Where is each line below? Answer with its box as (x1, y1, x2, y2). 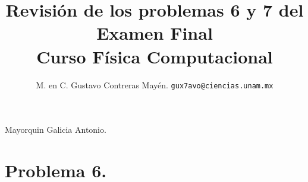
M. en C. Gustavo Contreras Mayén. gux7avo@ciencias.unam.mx (36, 78, 274, 91)
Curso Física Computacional (36, 44, 273, 68)
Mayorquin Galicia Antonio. (5, 123, 106, 136)
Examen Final (96, 21, 213, 45)
